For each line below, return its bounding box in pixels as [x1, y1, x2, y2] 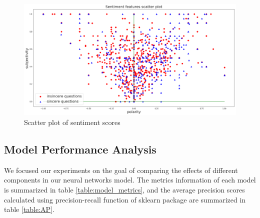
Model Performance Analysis [4, 141, 156, 156]
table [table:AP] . [4, 204, 54, 214]
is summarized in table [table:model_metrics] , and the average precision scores [4, 184, 245, 194]
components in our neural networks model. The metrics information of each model [4, 174, 256, 185]
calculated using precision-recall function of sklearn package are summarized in [4, 194, 246, 204]
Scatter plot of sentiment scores [24, 116, 120, 127]
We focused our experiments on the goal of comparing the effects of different [4, 164, 238, 175]
